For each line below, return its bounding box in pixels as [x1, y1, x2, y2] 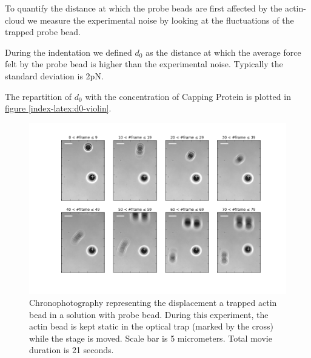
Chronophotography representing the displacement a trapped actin [29, 296, 277, 308]
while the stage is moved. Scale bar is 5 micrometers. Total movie [29, 331, 272, 344]
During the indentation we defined [5, 45, 132, 58]
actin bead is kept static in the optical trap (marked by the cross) [29, 320, 273, 333]
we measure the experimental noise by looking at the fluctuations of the [27, 13, 294, 26]
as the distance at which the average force [145, 45, 301, 58]
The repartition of [5, 90, 72, 102]
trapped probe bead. [5, 25, 81, 38]
